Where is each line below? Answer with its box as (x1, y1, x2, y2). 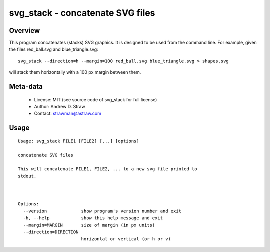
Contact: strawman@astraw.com (34, 110, 102, 117)
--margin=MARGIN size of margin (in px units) (23, 222, 155, 228)
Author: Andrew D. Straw (34, 104, 85, 110)
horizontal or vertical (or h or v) (81, 236, 171, 242)
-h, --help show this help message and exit (23, 215, 163, 221)
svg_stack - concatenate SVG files (9, 7, 155, 18)
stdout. (18, 173, 37, 179)
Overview (9, 26, 40, 35)
